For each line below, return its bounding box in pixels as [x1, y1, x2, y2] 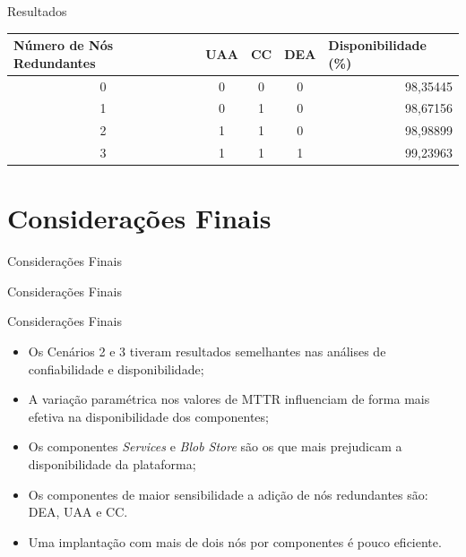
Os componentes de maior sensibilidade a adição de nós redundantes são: [28, 484, 428, 503]
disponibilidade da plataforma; [28, 455, 196, 474]
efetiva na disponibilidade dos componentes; [28, 407, 269, 425]
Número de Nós [13, 36, 114, 55]
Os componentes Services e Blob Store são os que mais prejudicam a [28, 437, 402, 456]
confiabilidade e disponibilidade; [28, 359, 204, 378]
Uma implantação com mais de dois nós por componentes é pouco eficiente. [28, 532, 442, 551]
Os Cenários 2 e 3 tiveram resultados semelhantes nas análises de [28, 342, 386, 361]
